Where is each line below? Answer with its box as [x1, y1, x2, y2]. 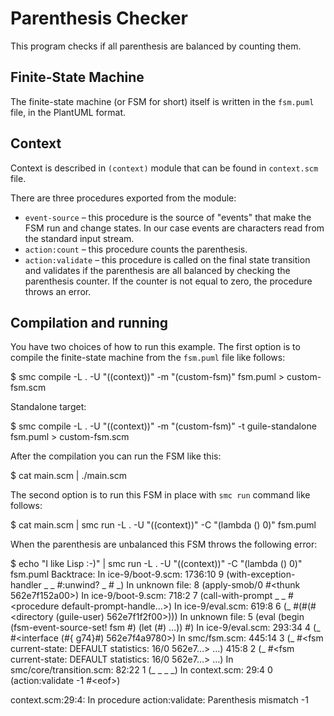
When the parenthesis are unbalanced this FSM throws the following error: [10, 538, 318, 551]
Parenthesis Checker [10, 7, 188, 30]
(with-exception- [226, 568, 296, 581]
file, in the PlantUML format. [10, 106, 127, 118]
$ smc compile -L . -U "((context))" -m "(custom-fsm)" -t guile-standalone [10, 420, 317, 432]
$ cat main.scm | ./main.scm [10, 470, 127, 482]
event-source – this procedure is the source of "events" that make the [24, 211, 312, 223]
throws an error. [24, 285, 92, 297]
